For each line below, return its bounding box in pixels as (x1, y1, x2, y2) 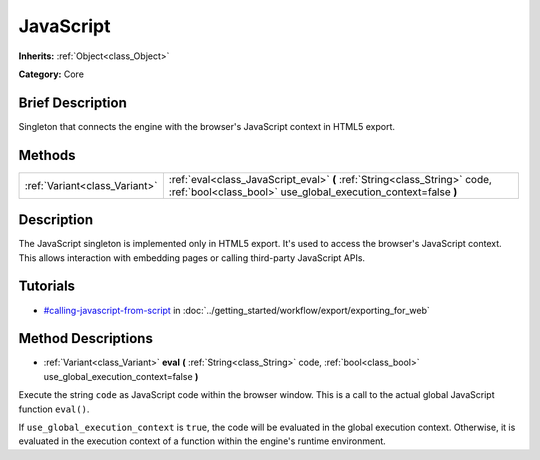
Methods (18, 146, 76, 164)
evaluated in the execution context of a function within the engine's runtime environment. (18, 435, 387, 447)
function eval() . (18, 403, 90, 415)
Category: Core (18, 68, 85, 80)
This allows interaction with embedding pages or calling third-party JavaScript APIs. (18, 251, 365, 264)
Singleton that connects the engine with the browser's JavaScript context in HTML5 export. (18, 120, 395, 132)
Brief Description (18, 94, 127, 111)
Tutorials (18, 278, 75, 295)
